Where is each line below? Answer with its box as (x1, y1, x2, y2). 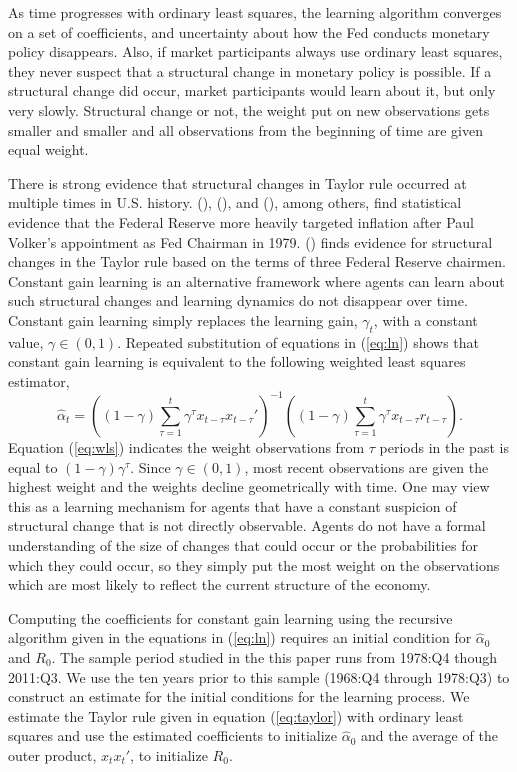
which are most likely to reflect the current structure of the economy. (8, 574, 431, 595)
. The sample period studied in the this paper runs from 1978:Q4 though (51, 646, 497, 667)
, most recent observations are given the (244, 456, 489, 477)
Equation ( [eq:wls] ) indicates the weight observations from (8, 436, 365, 457)
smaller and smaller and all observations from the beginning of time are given (8, 119, 483, 140)
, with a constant (373, 309, 478, 330)
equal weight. (8, 139, 89, 160)
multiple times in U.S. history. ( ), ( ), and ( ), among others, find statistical (8, 192, 462, 213)
